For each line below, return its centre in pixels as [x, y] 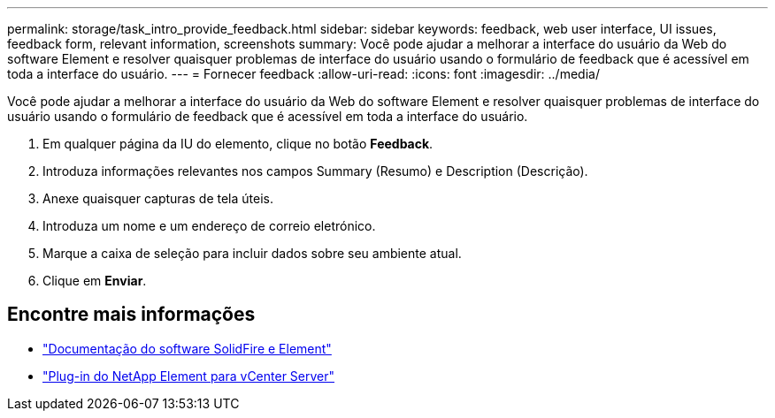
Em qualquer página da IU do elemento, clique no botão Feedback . [238, 144]
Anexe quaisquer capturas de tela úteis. [158, 198]
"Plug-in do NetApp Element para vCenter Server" [189, 376]
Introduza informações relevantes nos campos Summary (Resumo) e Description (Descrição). [315, 171]
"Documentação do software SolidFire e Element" [187, 348]
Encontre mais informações [131, 315]
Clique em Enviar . [95, 281]
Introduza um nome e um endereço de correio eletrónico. [209, 226]
